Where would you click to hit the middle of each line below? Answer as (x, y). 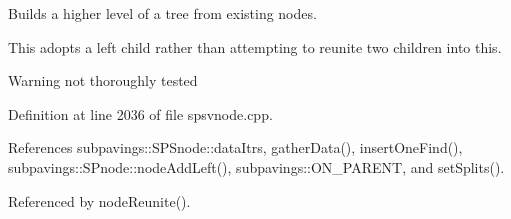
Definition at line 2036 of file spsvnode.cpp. (140, 113)
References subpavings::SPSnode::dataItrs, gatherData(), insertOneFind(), (235, 147)
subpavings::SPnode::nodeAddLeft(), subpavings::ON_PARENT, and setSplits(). (256, 166)
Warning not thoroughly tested (103, 80)
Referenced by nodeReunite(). (99, 200)
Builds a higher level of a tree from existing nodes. (162, 13)
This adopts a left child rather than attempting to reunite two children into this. (255, 46)
